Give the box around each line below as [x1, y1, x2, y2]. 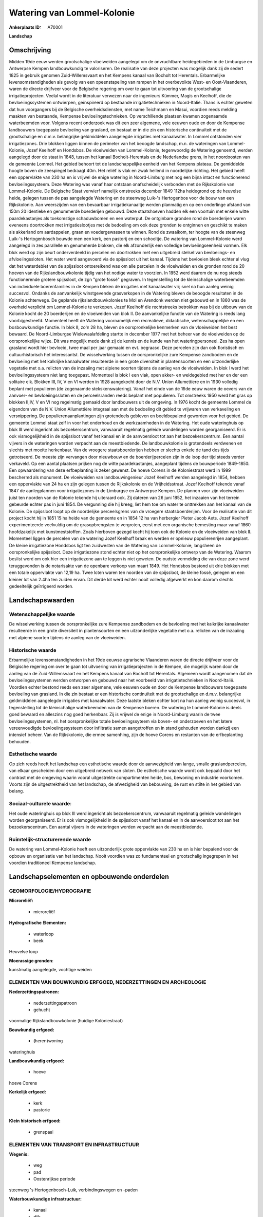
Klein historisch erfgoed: [9, 1118, 61, 1124]
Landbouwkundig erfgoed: [9, 1058, 64, 1064]
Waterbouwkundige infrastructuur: [9, 1196, 82, 1202]
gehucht [33, 1007, 51, 1013]
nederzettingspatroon [33, 1000, 77, 1006]
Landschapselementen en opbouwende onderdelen [9, 873, 169, 881]
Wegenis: [9, 1151, 29, 1157]
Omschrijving [9, 46, 51, 54]
